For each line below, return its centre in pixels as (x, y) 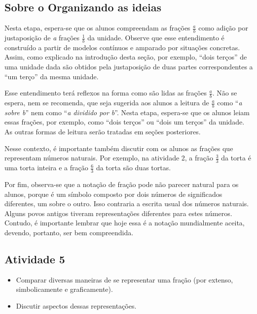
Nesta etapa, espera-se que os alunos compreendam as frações (97, 28)
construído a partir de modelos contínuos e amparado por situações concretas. (122, 47)
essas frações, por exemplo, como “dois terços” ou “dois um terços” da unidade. (125, 122)
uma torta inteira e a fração (46, 168)
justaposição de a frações (42, 38)
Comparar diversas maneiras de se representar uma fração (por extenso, (125, 279)
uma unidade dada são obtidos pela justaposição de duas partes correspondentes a (129, 67)
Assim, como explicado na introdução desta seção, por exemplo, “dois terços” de (126, 57)
